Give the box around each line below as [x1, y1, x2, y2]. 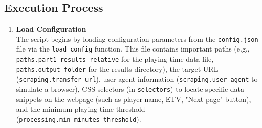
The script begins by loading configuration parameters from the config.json [16, 33, 258, 44]
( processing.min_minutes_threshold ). [16, 113, 141, 124]
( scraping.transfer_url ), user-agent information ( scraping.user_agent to [16, 73, 258, 84]
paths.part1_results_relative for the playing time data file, [16, 54, 214, 64]
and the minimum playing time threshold [16, 104, 145, 114]
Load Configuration [16, 23, 86, 34]
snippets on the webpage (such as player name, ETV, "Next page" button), [16, 93, 251, 104]
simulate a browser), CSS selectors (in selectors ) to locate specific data [16, 84, 245, 94]
